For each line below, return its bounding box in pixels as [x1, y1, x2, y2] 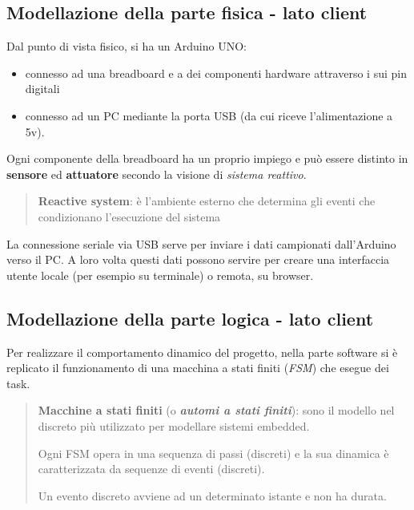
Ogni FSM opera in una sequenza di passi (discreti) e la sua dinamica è [38, 444, 389, 461]
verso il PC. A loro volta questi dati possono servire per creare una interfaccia [6, 251, 390, 268]
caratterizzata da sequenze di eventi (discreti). [38, 460, 265, 477]
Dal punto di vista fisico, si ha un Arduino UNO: [6, 38, 247, 55]
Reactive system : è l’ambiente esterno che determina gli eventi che [38, 192, 376, 209]
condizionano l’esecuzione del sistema [38, 208, 221, 225]
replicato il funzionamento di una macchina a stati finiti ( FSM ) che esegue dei [6, 359, 389, 376]
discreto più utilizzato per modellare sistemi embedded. [38, 417, 310, 434]
